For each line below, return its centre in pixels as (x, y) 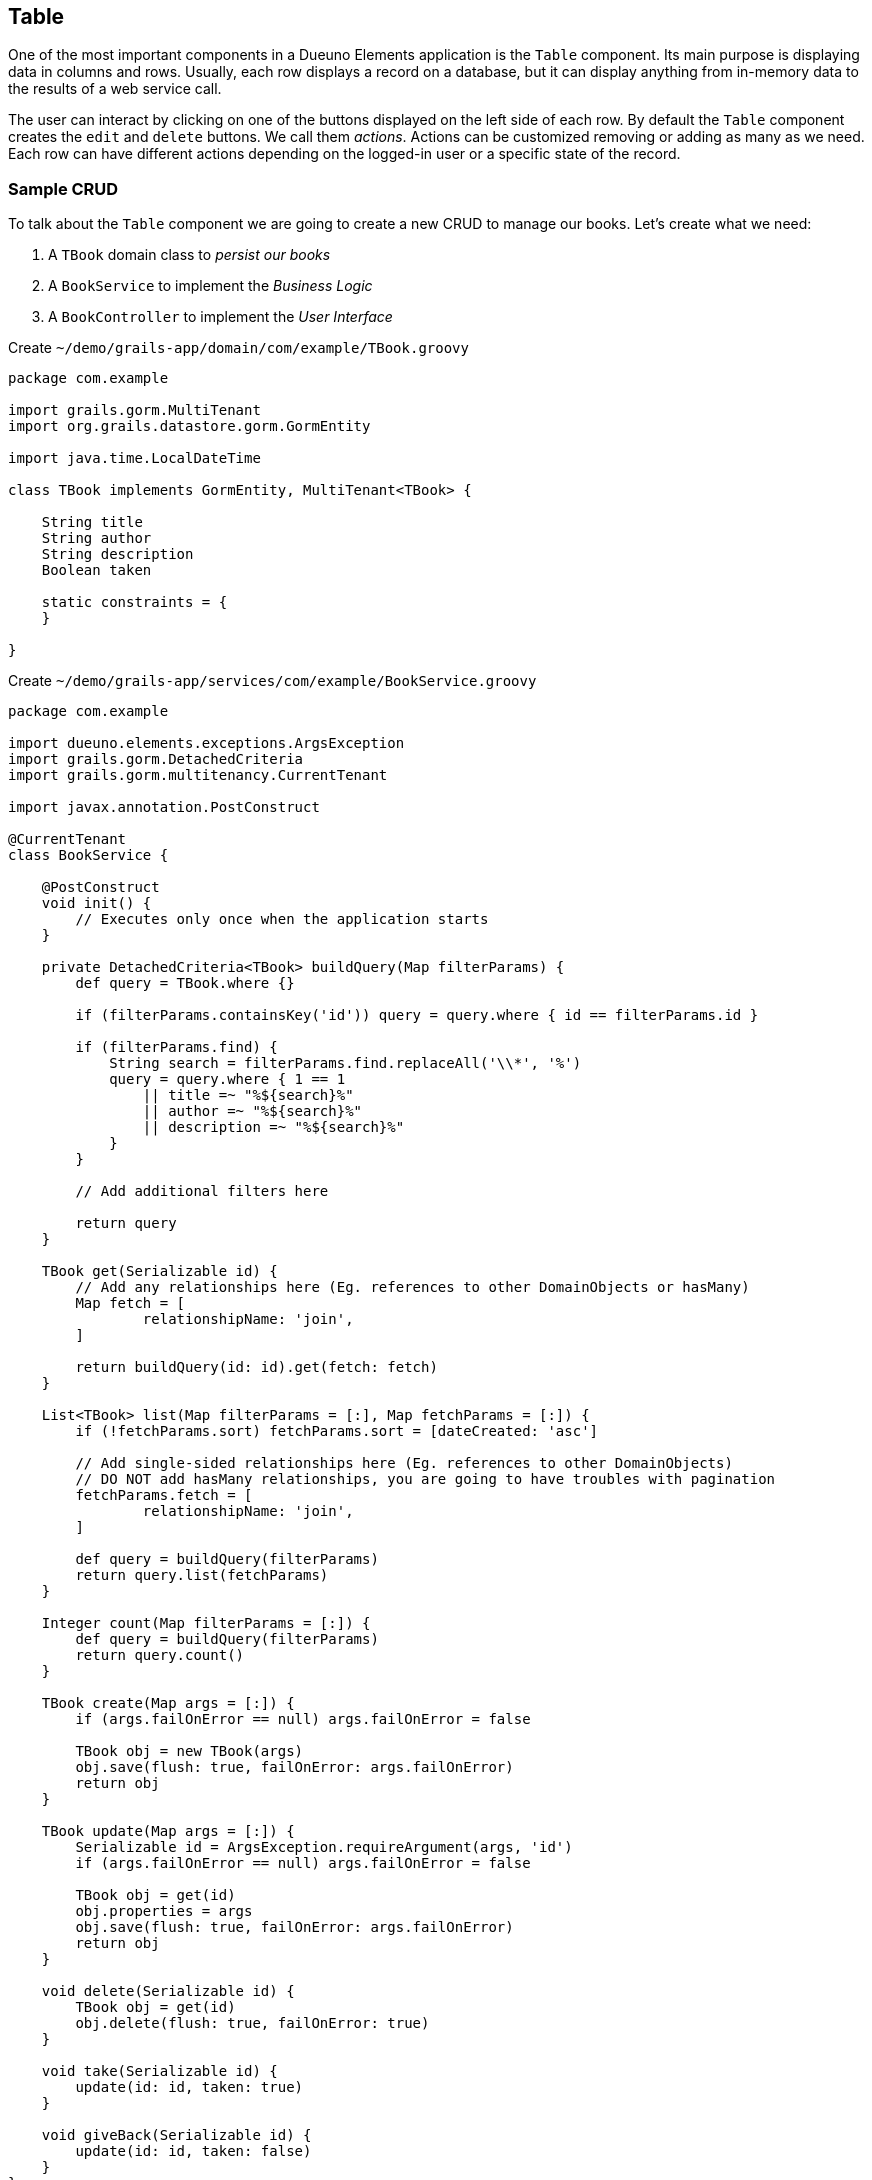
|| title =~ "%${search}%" (248, 1095)
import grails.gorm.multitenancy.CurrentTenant (198, 775)
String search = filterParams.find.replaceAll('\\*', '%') (345, 1063)
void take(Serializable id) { (159, 2071)
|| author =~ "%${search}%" (252, 1111)
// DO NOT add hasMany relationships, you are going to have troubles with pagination (425, 1479)
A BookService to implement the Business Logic (210, 286)
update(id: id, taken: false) (193, 2151)
